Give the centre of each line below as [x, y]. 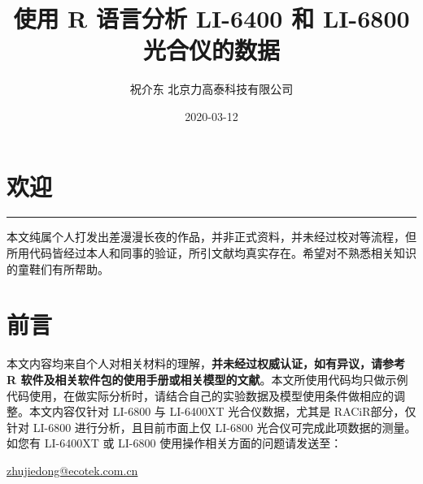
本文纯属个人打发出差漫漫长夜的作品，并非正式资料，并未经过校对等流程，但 [211, 237]
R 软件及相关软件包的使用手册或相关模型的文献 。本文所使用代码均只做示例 [207, 379]
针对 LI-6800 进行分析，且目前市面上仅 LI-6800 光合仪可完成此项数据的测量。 [211, 427]
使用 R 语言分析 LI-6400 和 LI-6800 [211, 18]
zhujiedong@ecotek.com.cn [72, 470]
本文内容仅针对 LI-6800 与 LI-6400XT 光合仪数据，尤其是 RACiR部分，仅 [222, 411]
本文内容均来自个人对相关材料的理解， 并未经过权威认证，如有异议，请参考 [206, 363]
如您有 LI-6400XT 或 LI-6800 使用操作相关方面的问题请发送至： [174, 443]
